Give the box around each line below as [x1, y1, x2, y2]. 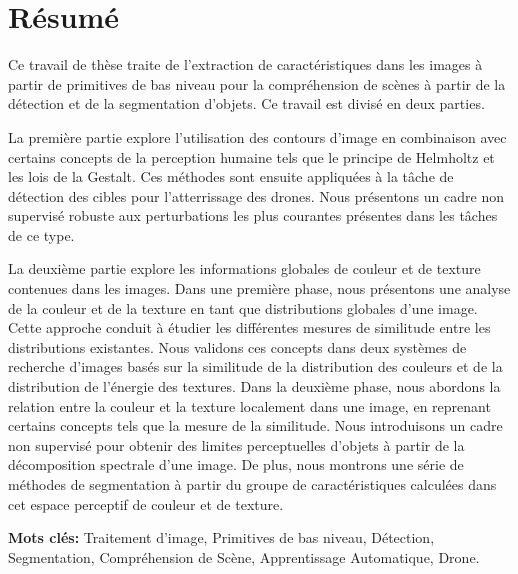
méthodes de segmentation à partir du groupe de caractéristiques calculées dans [8, 474, 497, 494]
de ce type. [8, 224, 75, 245]
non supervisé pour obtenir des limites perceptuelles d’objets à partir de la [8, 434, 465, 455]
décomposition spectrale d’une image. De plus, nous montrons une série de [8, 454, 464, 475]
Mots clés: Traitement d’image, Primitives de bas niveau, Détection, [8, 527, 435, 548]
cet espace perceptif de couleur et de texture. [8, 493, 284, 514]
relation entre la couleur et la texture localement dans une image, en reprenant [8, 395, 491, 416]
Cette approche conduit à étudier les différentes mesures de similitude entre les [8, 317, 491, 338]
